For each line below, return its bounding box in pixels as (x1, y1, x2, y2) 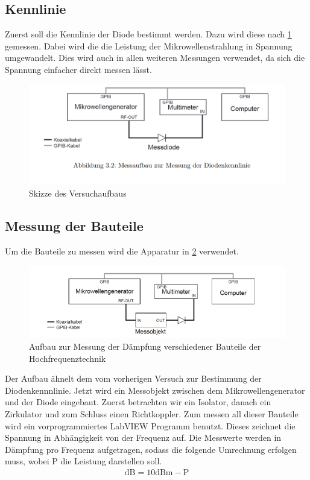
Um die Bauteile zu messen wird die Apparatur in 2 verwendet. (5, 245, 239, 257)
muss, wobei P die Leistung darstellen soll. (5, 455, 162, 467)
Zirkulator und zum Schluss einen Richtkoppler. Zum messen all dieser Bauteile (5, 408, 299, 420)
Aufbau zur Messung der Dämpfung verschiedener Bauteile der (29, 340, 261, 353)
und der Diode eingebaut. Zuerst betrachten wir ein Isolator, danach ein (5, 396, 271, 408)
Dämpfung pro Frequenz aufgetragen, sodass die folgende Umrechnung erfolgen (5, 443, 297, 455)
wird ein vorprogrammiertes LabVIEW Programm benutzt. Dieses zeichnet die (5, 419, 296, 432)
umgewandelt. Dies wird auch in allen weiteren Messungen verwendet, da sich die (5, 51, 305, 64)
